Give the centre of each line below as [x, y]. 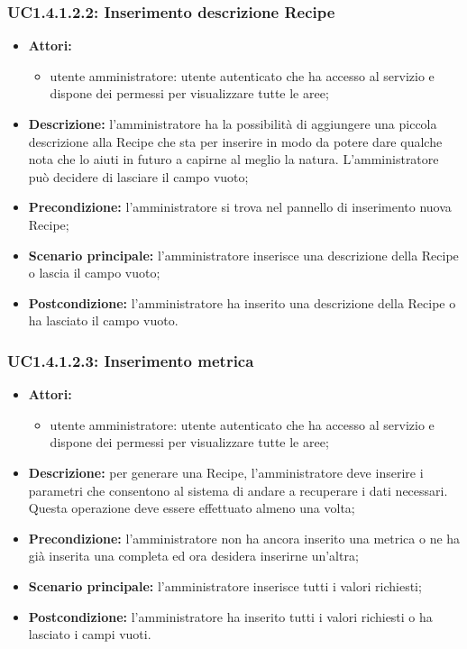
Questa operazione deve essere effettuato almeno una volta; [192, 508]
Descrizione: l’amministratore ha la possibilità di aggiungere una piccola [233, 123]
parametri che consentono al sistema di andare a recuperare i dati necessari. [238, 490]
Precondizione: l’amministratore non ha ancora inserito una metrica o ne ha [244, 538]
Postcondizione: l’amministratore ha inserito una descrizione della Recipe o [242, 302]
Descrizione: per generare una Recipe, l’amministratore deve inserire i [226, 472]
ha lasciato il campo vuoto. [103, 320]
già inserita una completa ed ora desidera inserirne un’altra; [193, 556]
